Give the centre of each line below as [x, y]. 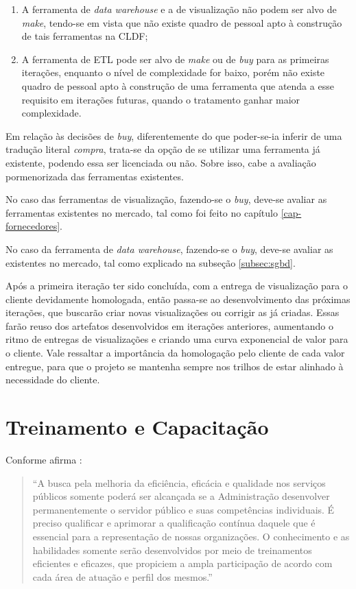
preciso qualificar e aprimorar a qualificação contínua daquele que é [174, 523]
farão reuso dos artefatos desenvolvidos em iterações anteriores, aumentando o [169, 325]
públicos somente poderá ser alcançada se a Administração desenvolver [181, 496]
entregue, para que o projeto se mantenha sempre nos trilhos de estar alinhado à [175, 366]
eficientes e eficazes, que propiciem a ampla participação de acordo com [182, 563]
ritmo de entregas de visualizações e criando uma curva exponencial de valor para [177, 339]
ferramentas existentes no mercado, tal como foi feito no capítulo [142, 212]
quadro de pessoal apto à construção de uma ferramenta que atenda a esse [178, 85]
